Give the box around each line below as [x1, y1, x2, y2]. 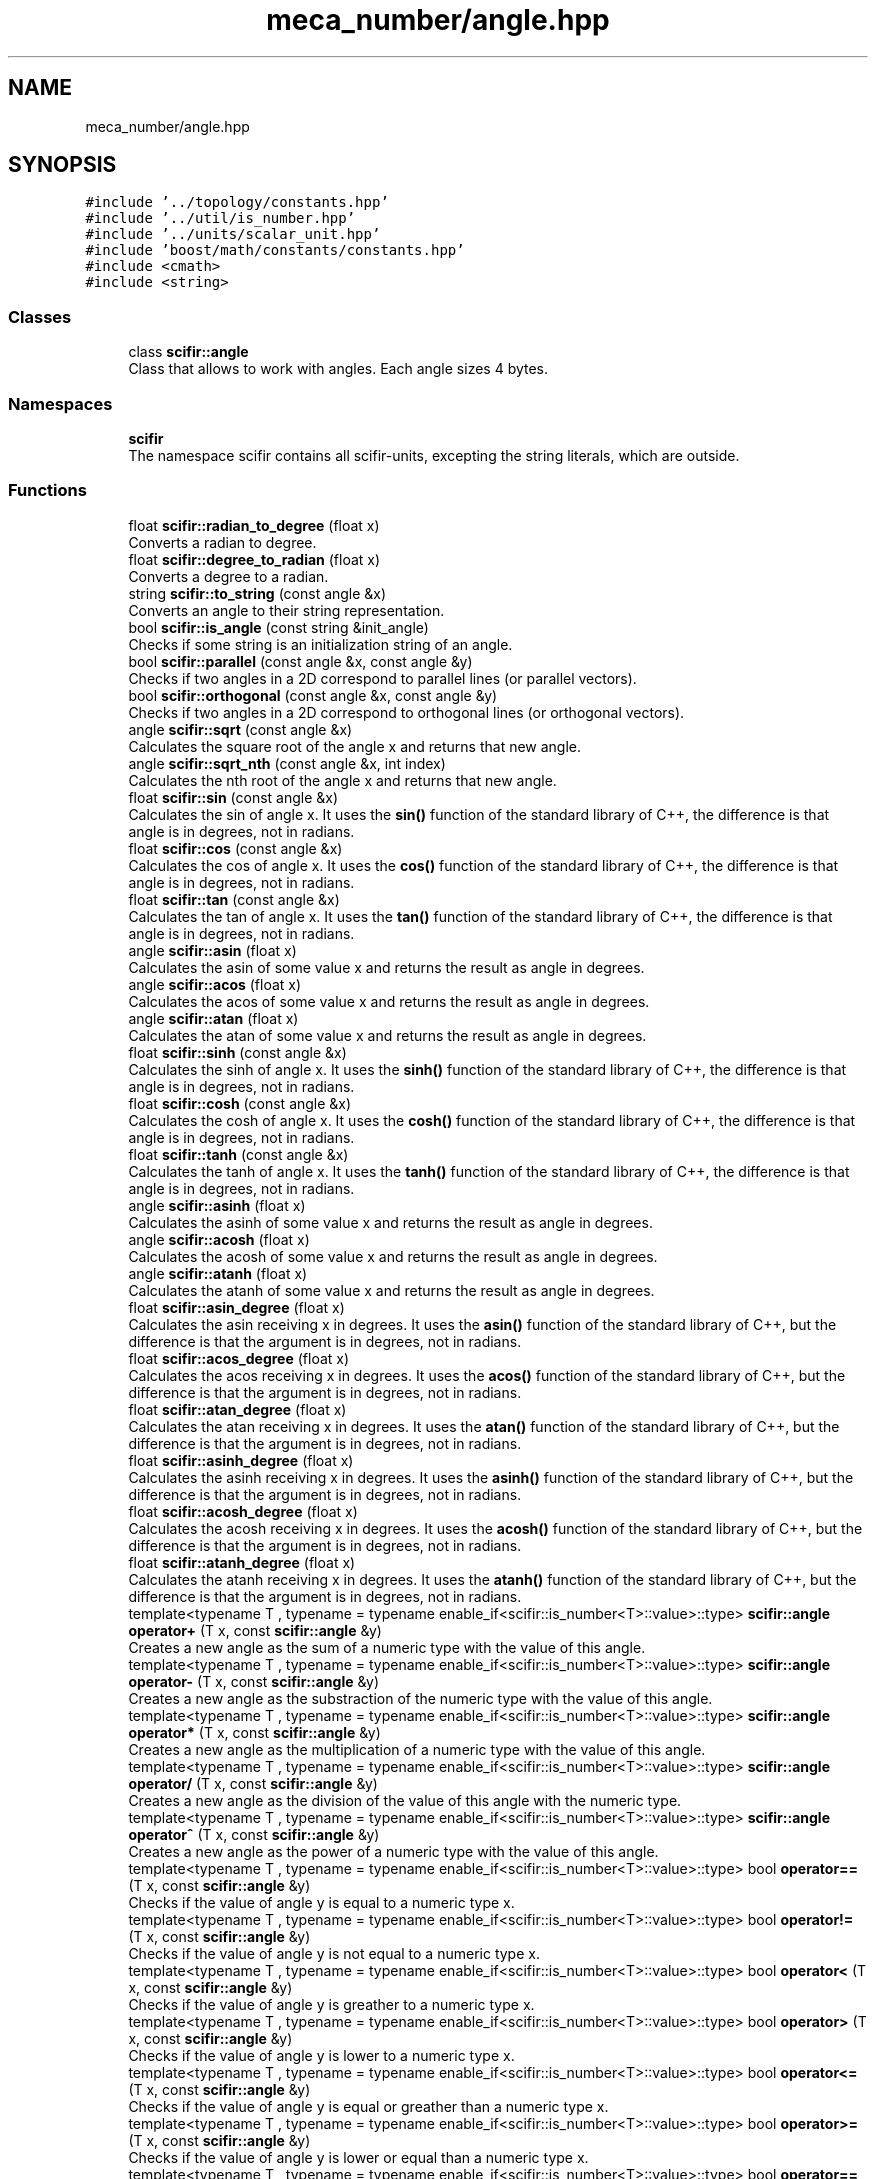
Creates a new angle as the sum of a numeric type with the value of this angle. [128, 1638, 646, 1656]
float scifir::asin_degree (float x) [128, 1298, 345, 1316]
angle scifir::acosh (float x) [128, 1230, 310, 1248]
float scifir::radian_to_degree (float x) [128, 516, 380, 534]
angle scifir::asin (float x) [128, 941, 297, 959]
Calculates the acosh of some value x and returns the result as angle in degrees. [128, 1247, 658, 1265]
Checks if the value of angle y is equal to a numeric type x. [128, 1893, 515, 1911]
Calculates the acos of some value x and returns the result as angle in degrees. [128, 992, 650, 1010]
